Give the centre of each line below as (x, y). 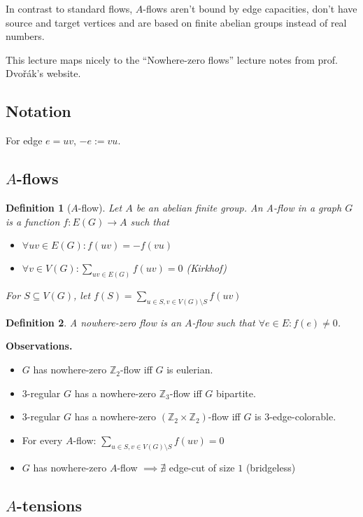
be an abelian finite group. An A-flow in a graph (239, 207)
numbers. (25, 36)
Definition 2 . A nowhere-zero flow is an (94, 322)
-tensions (49, 505)
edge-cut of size (202, 467)
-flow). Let (100, 207)
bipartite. (236, 393)
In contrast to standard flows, (69, 8)
